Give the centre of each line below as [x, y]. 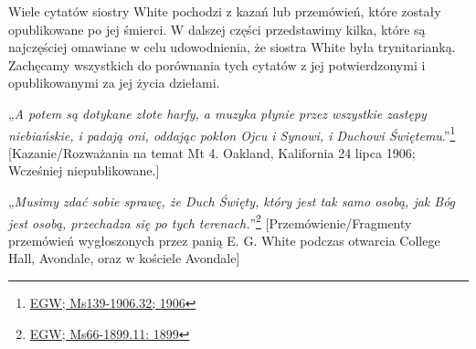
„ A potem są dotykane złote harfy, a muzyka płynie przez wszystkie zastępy [217, 113]
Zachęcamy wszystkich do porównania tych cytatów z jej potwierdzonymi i [217, 64]
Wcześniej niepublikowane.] [84, 170]
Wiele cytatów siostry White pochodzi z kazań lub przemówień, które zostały [225, 11]
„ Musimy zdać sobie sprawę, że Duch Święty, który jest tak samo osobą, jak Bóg [232, 201]
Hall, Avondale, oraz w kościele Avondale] [124, 258]
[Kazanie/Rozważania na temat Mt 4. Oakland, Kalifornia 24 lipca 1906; [212, 152]
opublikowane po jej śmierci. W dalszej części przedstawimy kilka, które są [217, 29]
